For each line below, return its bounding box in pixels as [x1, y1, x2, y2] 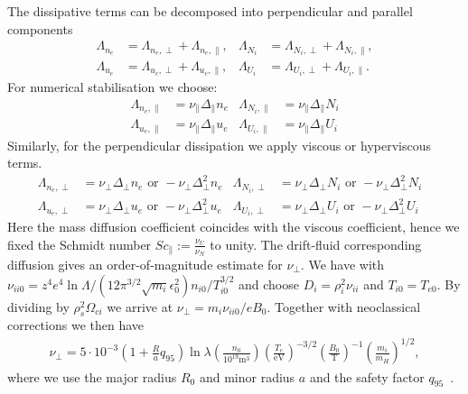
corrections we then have [7, 316, 145, 334]
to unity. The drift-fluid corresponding [210, 234, 422, 253]
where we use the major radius [7, 367, 177, 386]
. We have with [300, 254, 385, 273]
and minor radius [199, 367, 295, 386]
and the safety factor [309, 367, 425, 386]
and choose [239, 274, 299, 293]
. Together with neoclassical [267, 297, 421, 316]
